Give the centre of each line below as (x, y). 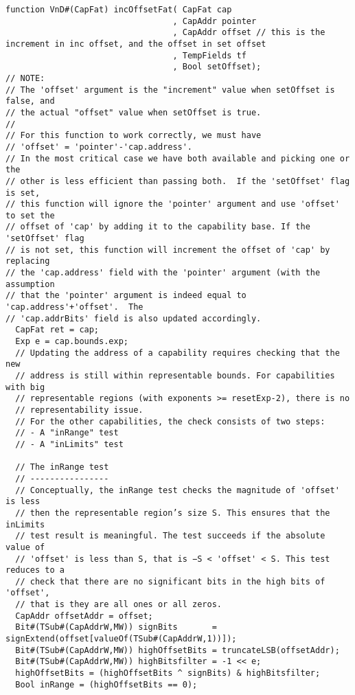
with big (25, 387)
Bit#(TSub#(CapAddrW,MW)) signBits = (116, 627)
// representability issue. (79, 410)
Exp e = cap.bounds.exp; (72, 342)
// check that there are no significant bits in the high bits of (170, 581)
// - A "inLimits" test (69, 444)
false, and (30, 101)
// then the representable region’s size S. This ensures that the (173, 513)
